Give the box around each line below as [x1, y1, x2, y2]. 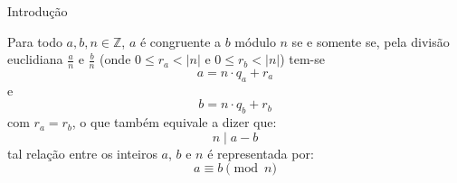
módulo [234, 32, 276, 50]
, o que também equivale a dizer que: [71, 113, 277, 132]
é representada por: [207, 143, 314, 162]
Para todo [7, 32, 62, 50]
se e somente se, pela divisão [291, 32, 450, 50]
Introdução [7, 2, 68, 20]
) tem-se [280, 50, 325, 69]
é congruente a [139, 32, 222, 50]
